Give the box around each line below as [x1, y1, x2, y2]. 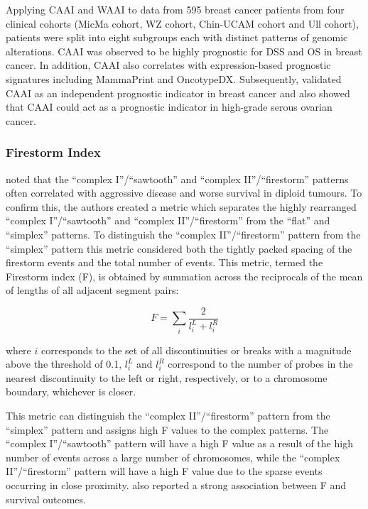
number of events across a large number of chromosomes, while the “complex [6, 449, 340, 464]
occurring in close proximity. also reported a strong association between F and [6, 478, 347, 493]
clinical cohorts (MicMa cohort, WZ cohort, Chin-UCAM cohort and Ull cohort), [6, 16, 359, 31]
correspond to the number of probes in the [168, 356, 353, 371]
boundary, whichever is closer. [6, 384, 136, 399]
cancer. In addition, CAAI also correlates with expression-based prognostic [6, 58, 331, 72]
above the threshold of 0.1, [6, 356, 122, 371]
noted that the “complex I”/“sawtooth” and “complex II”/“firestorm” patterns [6, 171, 349, 186]
